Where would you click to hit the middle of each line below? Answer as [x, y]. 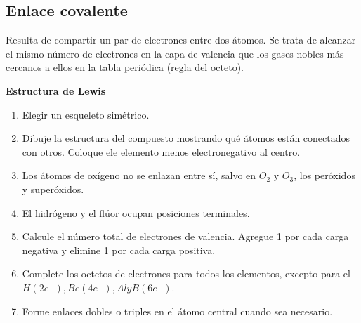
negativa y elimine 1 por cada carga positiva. [119, 250]
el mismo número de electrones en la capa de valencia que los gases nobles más [175, 53]
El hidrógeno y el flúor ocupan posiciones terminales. [136, 212]
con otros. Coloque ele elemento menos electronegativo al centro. [161, 151]
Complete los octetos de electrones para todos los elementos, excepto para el [186, 273]
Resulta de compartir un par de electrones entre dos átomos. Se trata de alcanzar [181, 40]
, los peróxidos [324, 175]
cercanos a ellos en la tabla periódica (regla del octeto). [125, 67]
